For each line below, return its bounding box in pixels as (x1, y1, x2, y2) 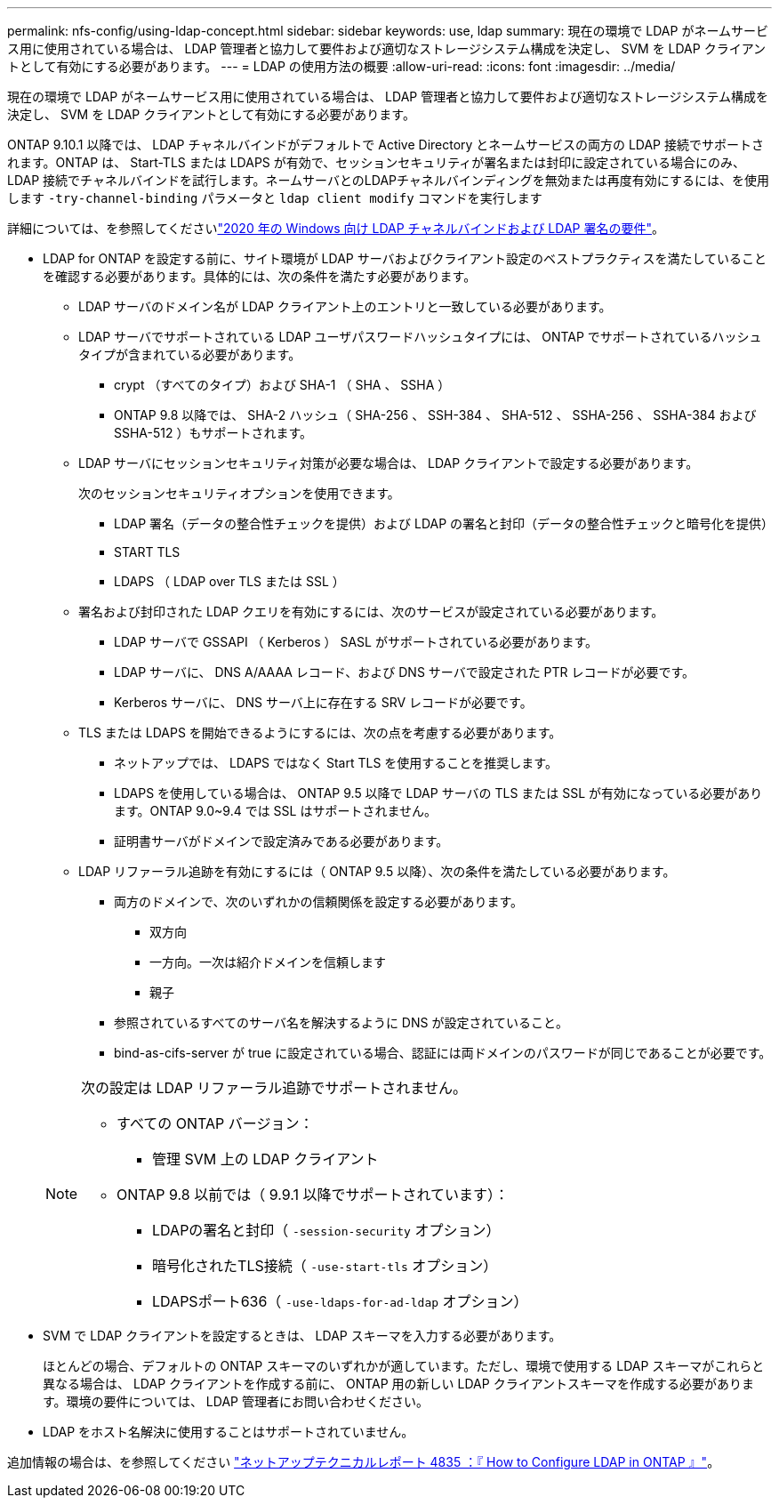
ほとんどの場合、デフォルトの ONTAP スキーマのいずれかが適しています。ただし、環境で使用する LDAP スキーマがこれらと (43, 1358, 765, 1373)
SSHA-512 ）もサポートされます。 (114, 425, 313, 440)
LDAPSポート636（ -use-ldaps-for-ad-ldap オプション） (152, 1292, 528, 1310)
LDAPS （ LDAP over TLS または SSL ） (114, 574, 345, 589)
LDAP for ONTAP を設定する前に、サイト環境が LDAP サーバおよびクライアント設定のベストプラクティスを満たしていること (43, 251, 767, 266)
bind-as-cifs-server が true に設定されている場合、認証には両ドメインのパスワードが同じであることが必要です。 (114, 1045, 772, 1060)
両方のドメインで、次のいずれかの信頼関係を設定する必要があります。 (114, 894, 524, 909)
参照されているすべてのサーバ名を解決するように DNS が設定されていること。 (114, 1015, 568, 1030)
